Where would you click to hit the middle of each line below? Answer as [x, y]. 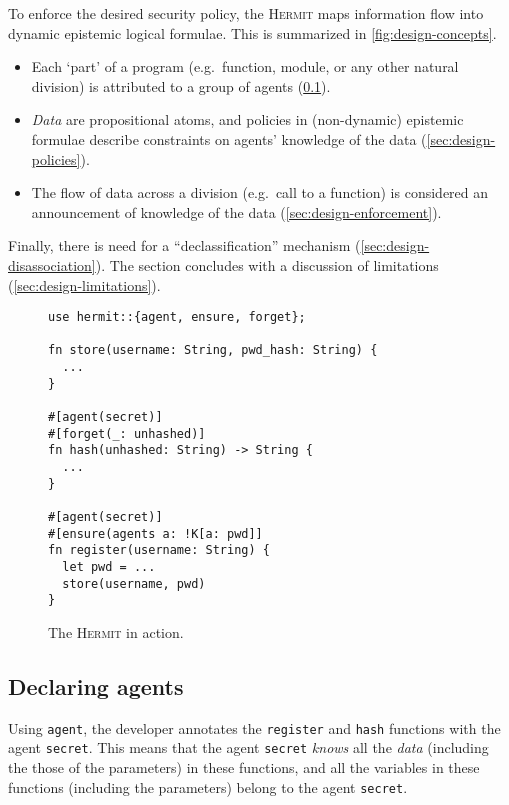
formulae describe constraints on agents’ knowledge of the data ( [229, 138]
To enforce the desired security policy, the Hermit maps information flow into [246, 13]
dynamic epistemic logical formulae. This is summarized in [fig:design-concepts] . [252, 32]
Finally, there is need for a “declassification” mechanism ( [184, 245]
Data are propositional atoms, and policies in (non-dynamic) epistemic [247, 119]
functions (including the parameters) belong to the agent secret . [208, 786]
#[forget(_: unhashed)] [127, 433]
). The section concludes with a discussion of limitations [267, 264]
